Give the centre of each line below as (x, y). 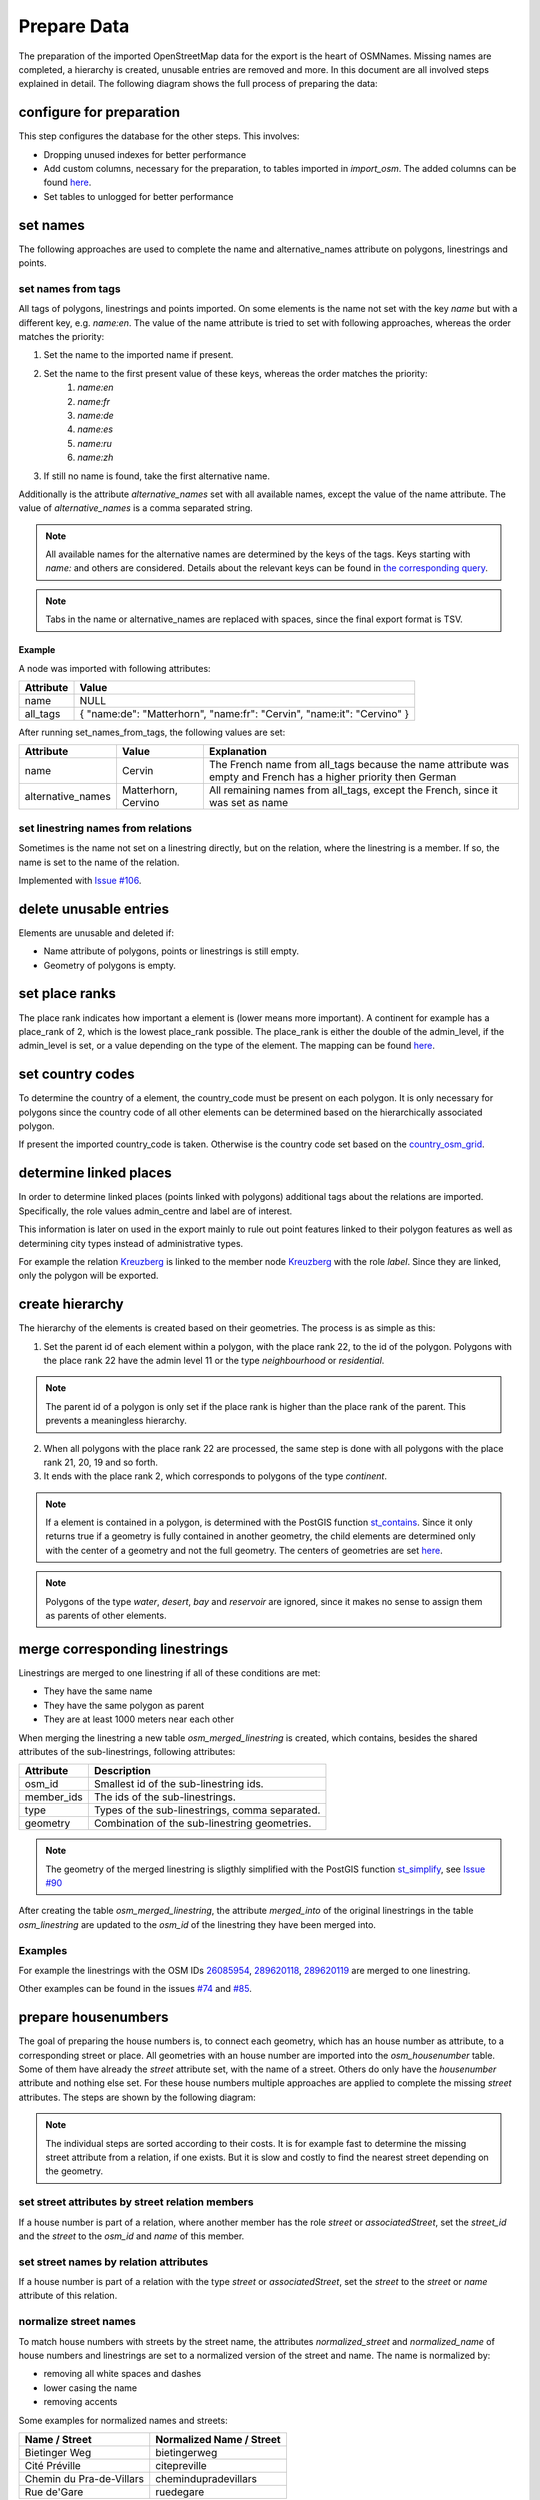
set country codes (76, 1074)
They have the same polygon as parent (124, 1705)
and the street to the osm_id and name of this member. (131, 2236)
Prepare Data (74, 26)
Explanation (237, 752)
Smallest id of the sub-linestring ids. (178, 1784)
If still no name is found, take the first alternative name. (156, 476)
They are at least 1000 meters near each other (139, 1719)
